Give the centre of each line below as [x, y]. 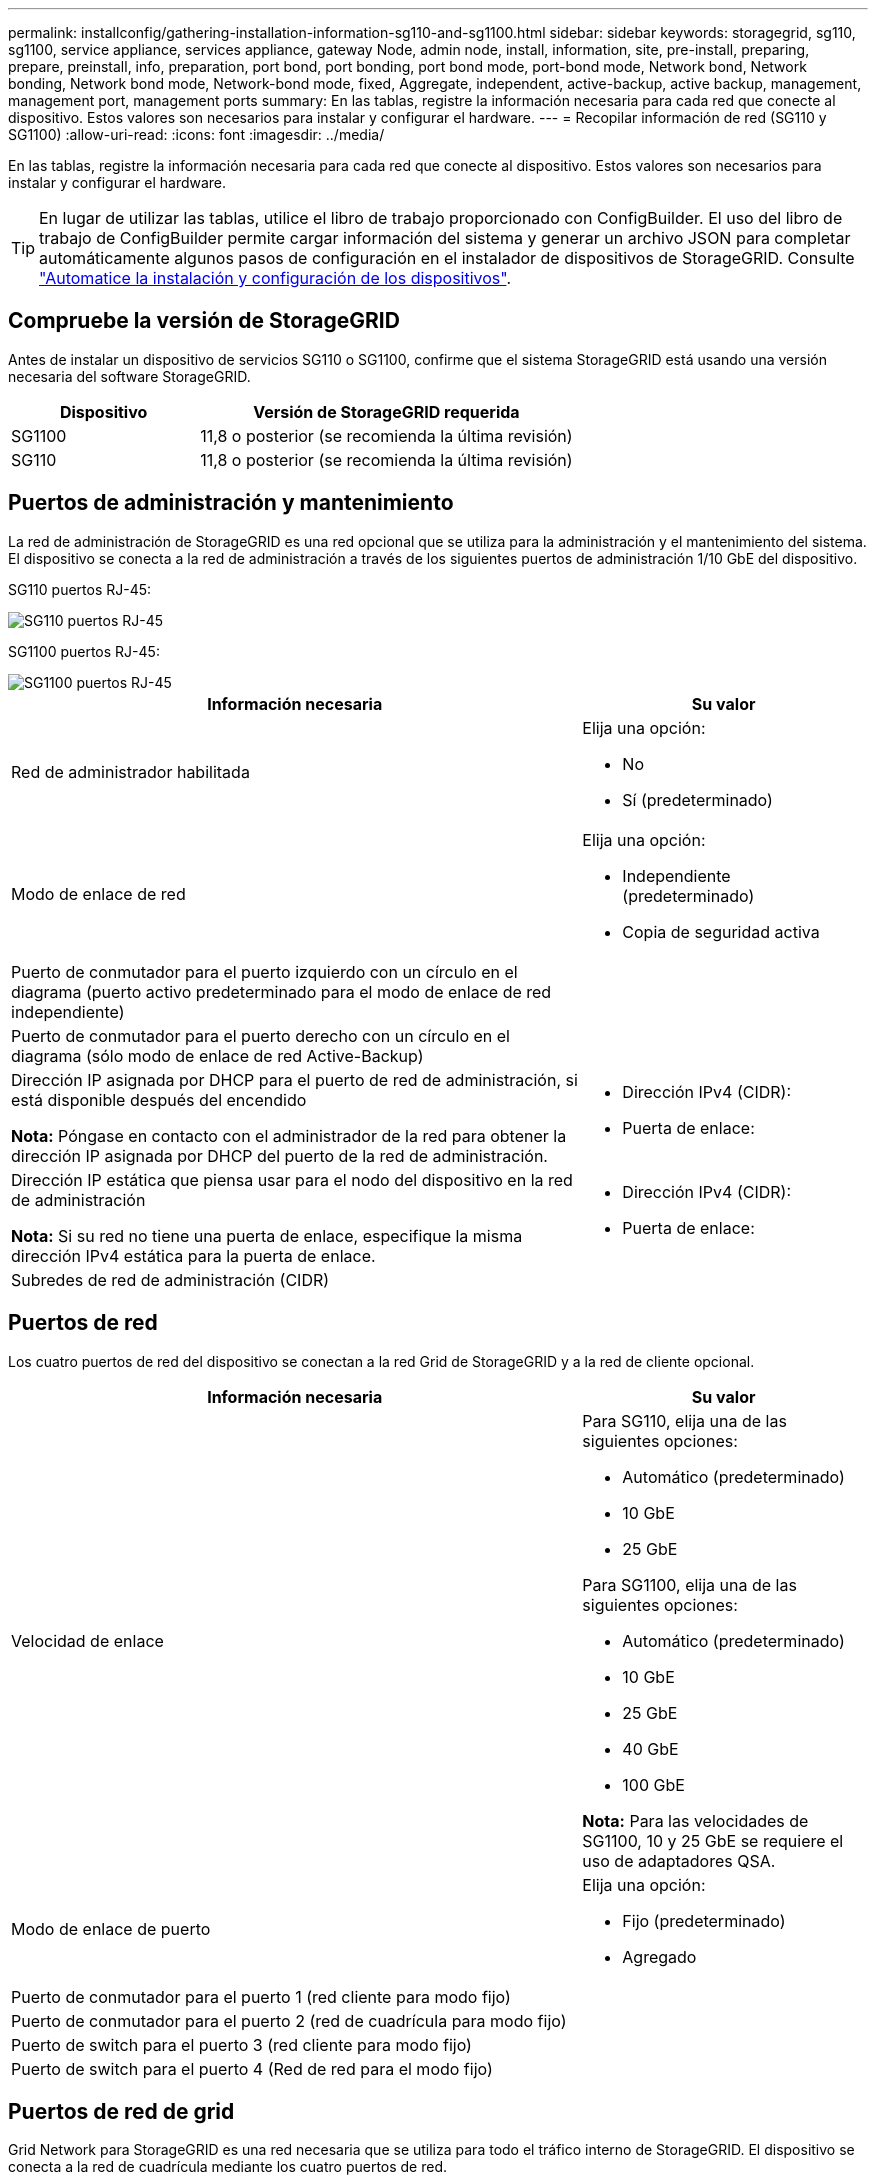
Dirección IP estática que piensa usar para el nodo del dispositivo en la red [292, 1179]
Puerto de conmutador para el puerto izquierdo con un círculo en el [264, 971]
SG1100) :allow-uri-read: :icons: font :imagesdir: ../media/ [196, 134]
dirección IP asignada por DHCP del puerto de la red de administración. [279, 1155]
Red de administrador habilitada [130, 771]
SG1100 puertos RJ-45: [84, 651]
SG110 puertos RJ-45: [80, 589]
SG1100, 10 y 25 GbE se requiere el [713, 1840]
